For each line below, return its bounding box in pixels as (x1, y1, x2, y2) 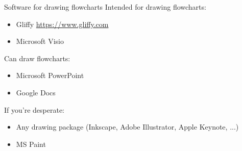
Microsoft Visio (16, 36, 64, 46)
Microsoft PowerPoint (16, 70, 84, 81)
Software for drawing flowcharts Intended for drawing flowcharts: (4, 2, 206, 12)
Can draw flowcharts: (4, 53, 70, 63)
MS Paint (16, 138, 46, 149)
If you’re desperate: (4, 104, 64, 115)
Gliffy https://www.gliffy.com (16, 18, 109, 29)
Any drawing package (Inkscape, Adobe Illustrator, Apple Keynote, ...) (16, 121, 239, 132)
